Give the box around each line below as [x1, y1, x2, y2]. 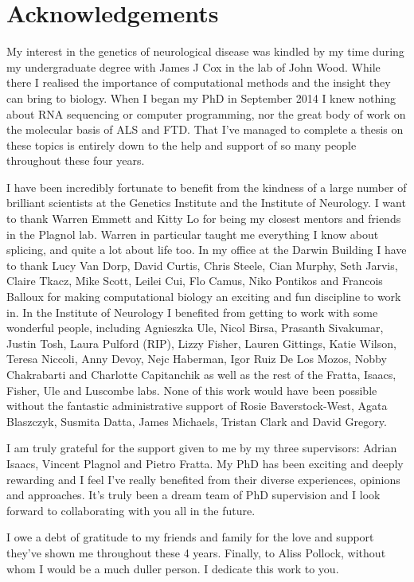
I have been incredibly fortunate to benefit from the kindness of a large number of [6, 178, 407, 195]
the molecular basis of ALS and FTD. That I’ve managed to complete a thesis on [6, 121, 404, 138]
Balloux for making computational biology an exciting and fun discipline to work [6, 288, 401, 305]
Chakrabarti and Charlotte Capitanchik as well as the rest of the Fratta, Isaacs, [6, 366, 396, 382]
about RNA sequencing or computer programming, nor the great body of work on [6, 105, 406, 122]
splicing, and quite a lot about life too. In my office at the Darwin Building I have [6, 241, 407, 258]
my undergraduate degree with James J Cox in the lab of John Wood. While [6, 58, 381, 75]
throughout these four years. [6, 152, 145, 169]
